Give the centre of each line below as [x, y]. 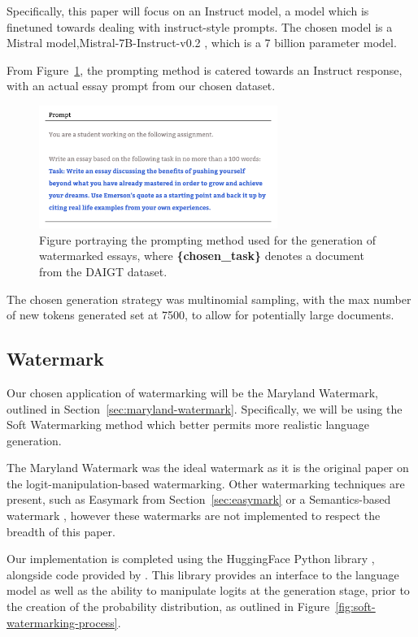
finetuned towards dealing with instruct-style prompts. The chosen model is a [200, 26]
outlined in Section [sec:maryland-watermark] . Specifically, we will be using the [205, 408]
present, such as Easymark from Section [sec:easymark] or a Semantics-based [199, 499]
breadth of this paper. [61, 531]
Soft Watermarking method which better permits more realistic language [188, 425]
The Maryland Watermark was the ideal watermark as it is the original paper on [208, 468]
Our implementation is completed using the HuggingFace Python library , [191, 559]
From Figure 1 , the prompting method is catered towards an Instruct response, [205, 69]
